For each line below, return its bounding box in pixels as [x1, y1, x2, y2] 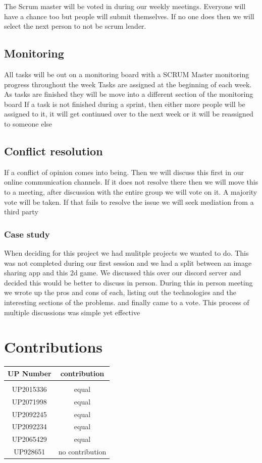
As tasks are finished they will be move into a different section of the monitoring [4, 89, 253, 99]
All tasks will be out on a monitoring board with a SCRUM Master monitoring [4, 69, 249, 79]
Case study [4, 227, 50, 240]
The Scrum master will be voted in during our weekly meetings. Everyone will [4, 1, 246, 11]
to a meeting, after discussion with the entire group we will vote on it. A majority [4, 186, 257, 197]
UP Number [8, 368, 51, 378]
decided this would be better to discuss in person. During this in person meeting [4, 277, 253, 287]
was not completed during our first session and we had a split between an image [4, 257, 252, 268]
